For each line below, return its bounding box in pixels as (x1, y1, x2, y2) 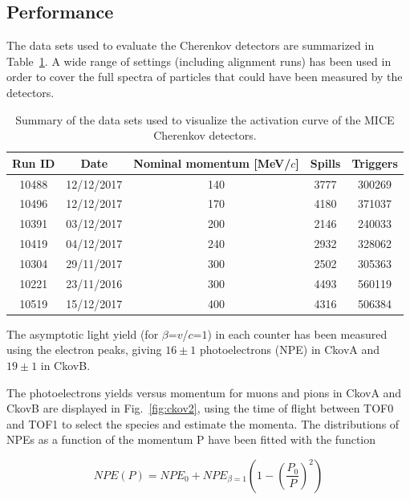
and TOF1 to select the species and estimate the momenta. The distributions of (6, 415, 400, 432)
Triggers (351, 154, 398, 171)
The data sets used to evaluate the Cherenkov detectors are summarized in (6, 37, 375, 54)
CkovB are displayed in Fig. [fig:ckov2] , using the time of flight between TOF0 (6, 400, 394, 417)
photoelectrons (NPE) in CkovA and (199, 341, 380, 358)
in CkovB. (40, 356, 91, 373)
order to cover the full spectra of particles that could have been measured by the (6, 68, 403, 85)
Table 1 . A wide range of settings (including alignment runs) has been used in (6, 52, 392, 69)
